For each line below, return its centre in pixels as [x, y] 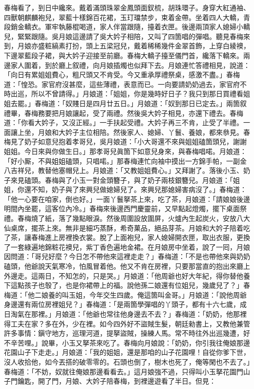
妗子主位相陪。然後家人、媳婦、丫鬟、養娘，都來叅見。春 [158, 132]
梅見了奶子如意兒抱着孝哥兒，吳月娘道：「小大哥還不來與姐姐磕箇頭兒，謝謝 [125, 141]
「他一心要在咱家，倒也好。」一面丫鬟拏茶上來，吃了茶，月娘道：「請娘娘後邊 [127, 199]
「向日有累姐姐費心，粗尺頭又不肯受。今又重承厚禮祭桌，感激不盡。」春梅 [122, 75]
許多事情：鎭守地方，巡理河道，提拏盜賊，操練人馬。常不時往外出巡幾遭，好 [127, 333]
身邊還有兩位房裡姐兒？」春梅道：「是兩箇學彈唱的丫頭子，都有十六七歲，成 [125, 304]
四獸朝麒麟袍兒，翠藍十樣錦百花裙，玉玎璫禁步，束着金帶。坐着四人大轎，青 [127, 17]
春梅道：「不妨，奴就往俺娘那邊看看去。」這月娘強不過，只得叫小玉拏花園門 [124, 371]
